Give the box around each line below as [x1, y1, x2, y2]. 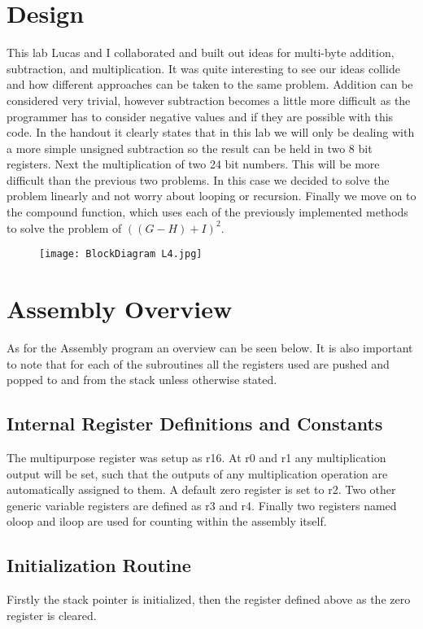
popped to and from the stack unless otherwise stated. [7, 371, 277, 388]
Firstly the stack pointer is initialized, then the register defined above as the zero [7, 591, 411, 608]
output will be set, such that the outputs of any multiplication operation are [7, 465, 388, 482]
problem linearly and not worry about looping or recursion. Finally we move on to [7, 187, 416, 204]
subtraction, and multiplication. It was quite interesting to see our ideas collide [7, 59, 400, 76]
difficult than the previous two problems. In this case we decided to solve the [7, 171, 390, 188]
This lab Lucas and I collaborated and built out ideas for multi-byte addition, [7, 44, 395, 61]
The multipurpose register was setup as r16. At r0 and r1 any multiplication [7, 449, 386, 466]
